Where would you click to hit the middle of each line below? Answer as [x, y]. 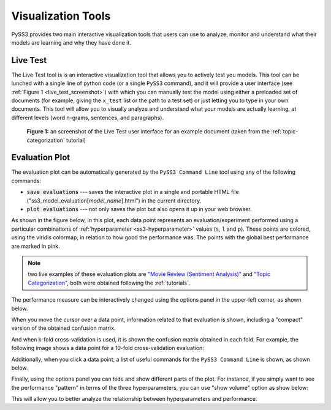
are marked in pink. [36, 246]
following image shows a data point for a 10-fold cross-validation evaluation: [108, 348]
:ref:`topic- [284, 132]
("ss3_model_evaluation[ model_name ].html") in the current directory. [114, 200]
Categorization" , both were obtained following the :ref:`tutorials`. [109, 283]
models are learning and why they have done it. [71, 42]
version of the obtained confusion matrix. [63, 328]
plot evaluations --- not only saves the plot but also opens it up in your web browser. [139, 209]
